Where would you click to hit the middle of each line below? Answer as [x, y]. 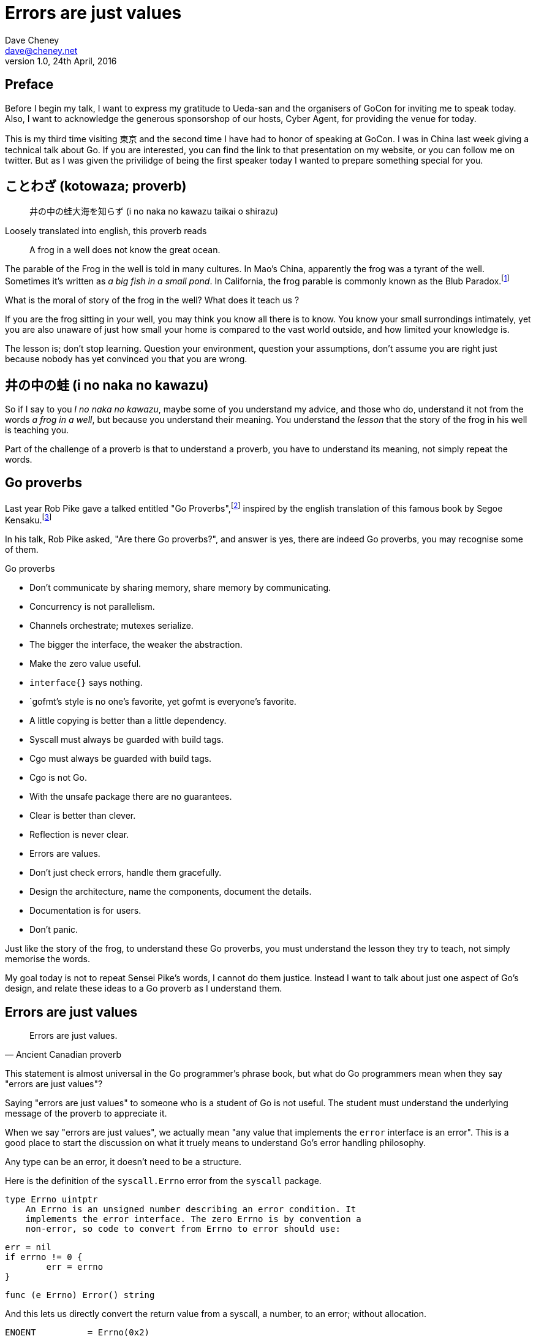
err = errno [75, 1266]
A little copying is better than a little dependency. [128, 721]
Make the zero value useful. [85, 664]
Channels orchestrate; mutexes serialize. [111, 626]
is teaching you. [37, 430]
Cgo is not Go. [58, 778]
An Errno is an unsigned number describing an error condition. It [191, 1209]
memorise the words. [47, 959]
